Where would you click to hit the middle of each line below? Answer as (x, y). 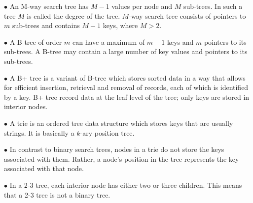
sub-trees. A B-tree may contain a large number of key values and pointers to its (126, 51)
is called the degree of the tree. (73, 15)
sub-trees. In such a (213, 6)
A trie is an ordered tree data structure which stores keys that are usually (121, 123)
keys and (180, 42)
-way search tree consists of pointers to (187, 15)
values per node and (142, 6)
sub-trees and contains (46, 25)
